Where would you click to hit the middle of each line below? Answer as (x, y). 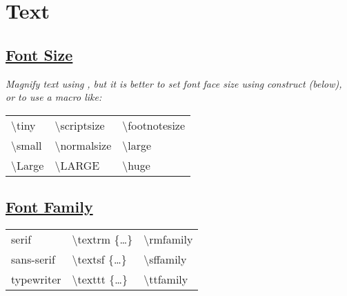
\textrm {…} (102, 239)
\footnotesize (154, 125)
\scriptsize (80, 125)
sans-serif (33, 259)
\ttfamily (166, 279)
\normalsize (83, 145)
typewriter (36, 279)
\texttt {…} (100, 279)
